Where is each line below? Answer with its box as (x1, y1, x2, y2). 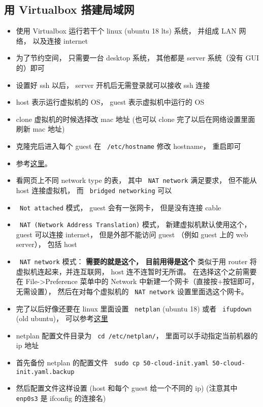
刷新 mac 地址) (16, 123, 65, 134)
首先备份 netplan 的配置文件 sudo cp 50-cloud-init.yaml (16, 357, 209, 368)
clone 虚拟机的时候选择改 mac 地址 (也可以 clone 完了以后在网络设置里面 (16, 113, 255, 124)
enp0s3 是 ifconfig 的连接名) (16, 392, 106, 403)
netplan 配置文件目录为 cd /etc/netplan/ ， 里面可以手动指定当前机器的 (16, 330, 258, 340)
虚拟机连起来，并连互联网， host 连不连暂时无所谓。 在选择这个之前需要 (16, 266, 257, 276)
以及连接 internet (32, 35, 88, 46)
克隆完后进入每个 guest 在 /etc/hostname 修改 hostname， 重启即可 (16, 140, 241, 151)
